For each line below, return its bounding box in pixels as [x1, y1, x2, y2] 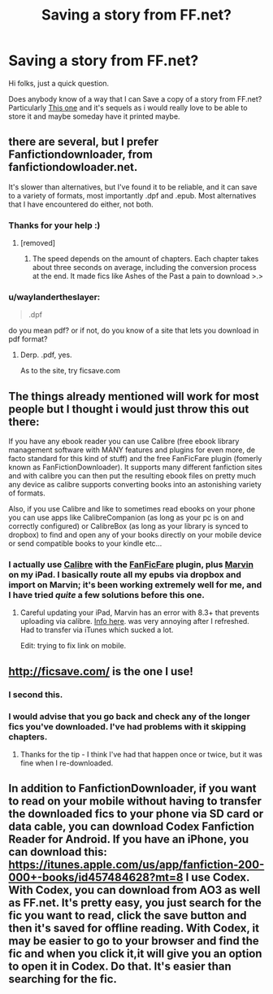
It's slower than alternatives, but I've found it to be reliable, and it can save [8, 181, 258, 192]
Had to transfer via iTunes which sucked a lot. [19, 625, 174, 635]
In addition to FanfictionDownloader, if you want [8, 782, 258, 796]
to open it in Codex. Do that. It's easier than [8, 960, 232, 974]
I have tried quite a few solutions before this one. [8, 590, 205, 601]
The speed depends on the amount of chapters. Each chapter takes [32, 254, 259, 264]
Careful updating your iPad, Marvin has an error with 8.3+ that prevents [19, 608, 260, 617]
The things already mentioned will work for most [8, 389, 260, 403]
